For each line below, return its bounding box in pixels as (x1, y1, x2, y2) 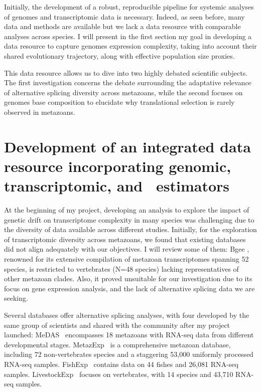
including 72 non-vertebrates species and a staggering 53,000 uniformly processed (4, 349, 253, 359)
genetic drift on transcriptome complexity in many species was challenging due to (4, 214, 254, 225)
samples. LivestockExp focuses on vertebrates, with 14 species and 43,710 (4, 368, 233, 379)
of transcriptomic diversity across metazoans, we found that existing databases (4, 234, 246, 244)
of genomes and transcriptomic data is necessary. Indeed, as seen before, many (4, 11, 245, 22)
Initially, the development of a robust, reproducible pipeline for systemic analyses (4, 2, 254, 12)
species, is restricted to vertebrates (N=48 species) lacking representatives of (4, 263, 239, 274)
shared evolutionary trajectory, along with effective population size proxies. (4, 50, 235, 61)
